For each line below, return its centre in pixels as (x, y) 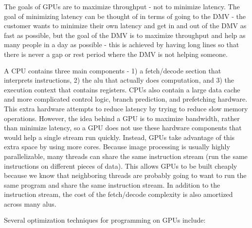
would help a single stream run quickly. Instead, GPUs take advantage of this (119, 137)
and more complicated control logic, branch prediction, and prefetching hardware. (126, 99)
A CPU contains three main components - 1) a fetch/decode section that (113, 70)
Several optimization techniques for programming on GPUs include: (105, 220)
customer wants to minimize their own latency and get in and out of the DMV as (125, 26)
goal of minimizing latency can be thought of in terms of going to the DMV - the (125, 16)
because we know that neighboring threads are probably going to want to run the (125, 175)
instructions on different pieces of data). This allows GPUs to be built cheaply (121, 166)
